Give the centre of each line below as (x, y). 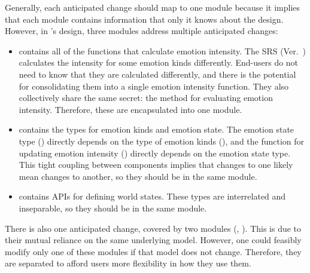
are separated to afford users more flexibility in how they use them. (128, 263)
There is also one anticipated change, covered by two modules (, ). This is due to (153, 228)
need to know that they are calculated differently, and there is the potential (157, 74)
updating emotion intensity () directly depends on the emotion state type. (155, 153)
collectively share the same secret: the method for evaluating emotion (146, 98)
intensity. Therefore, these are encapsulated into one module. (130, 109)
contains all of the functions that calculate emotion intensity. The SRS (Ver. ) (162, 50)
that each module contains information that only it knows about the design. (144, 19)
